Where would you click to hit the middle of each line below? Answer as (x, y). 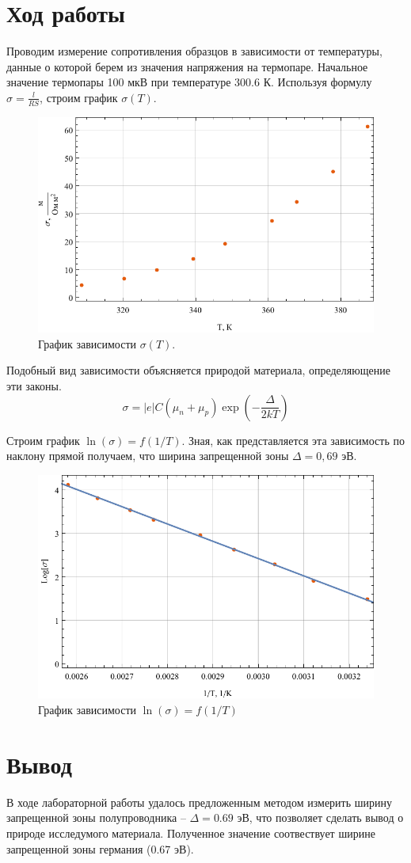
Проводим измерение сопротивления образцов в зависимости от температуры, (194, 51)
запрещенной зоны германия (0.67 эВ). (100, 848)
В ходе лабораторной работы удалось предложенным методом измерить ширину (200, 802)
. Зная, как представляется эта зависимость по (293, 440)
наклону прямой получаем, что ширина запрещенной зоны (148, 456)
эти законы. (34, 386)
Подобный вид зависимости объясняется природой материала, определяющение (198, 370)
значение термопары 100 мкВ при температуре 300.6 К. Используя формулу (189, 82)
